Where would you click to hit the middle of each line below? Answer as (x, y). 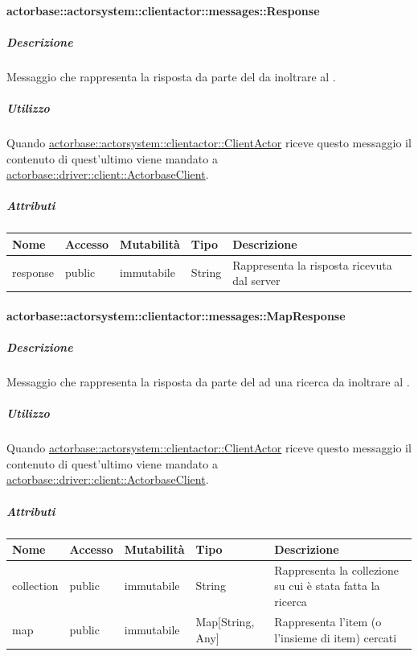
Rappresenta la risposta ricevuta (312, 264)
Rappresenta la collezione (337, 569)
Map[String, (225, 621)
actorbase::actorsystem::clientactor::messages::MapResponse (176, 315)
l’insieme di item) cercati (336, 637)
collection (35, 586)
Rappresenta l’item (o (328, 621)
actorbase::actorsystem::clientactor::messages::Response (163, 10)
